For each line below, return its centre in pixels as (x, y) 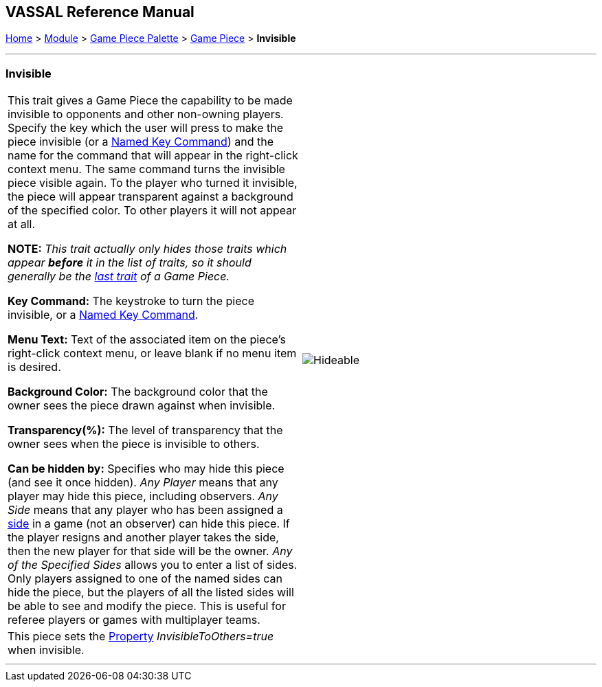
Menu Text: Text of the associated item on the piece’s (147, 340)
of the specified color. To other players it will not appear (152, 211)
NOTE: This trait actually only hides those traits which (147, 249)
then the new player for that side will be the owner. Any (150, 551)
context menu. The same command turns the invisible (146, 169)
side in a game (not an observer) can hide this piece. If (149, 524)
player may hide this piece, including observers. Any (143, 496)
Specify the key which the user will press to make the (146, 128)
